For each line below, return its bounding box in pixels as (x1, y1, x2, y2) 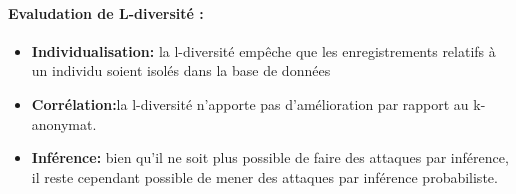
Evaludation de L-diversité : (8, 2, 204, 23)
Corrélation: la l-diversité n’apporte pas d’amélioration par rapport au (31, 93, 469, 114)
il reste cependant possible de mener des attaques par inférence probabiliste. (31, 166, 498, 187)
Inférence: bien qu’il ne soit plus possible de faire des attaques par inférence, (31, 147, 509, 168)
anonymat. (31, 113, 97, 134)
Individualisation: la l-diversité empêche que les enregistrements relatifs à (31, 40, 496, 61)
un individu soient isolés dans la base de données (31, 60, 331, 81)
